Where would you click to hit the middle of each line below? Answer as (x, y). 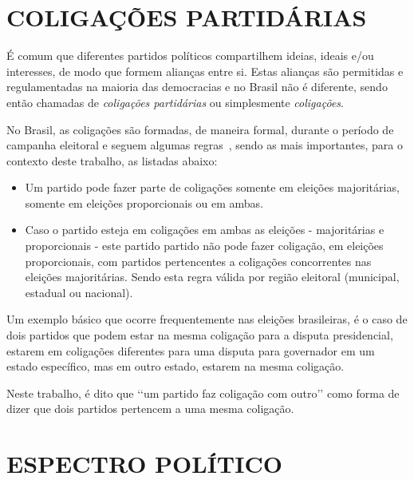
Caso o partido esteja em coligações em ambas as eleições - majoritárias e (205, 230)
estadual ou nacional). (79, 292)
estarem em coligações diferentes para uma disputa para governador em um (191, 350)
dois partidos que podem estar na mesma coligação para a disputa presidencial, (200, 335)
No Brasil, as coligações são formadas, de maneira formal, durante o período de (200, 129)
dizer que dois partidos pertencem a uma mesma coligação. (150, 409)
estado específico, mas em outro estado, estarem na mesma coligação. (175, 366)
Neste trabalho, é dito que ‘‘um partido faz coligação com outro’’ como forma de (203, 393)
